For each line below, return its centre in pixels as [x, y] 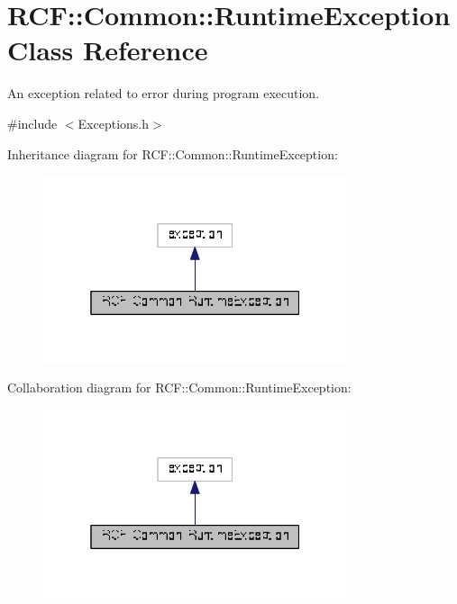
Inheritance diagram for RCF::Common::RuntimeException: [173, 153]
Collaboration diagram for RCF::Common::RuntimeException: [179, 388]
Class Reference [108, 50]
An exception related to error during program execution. [164, 93]
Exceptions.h [114, 123]
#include [32, 123]
